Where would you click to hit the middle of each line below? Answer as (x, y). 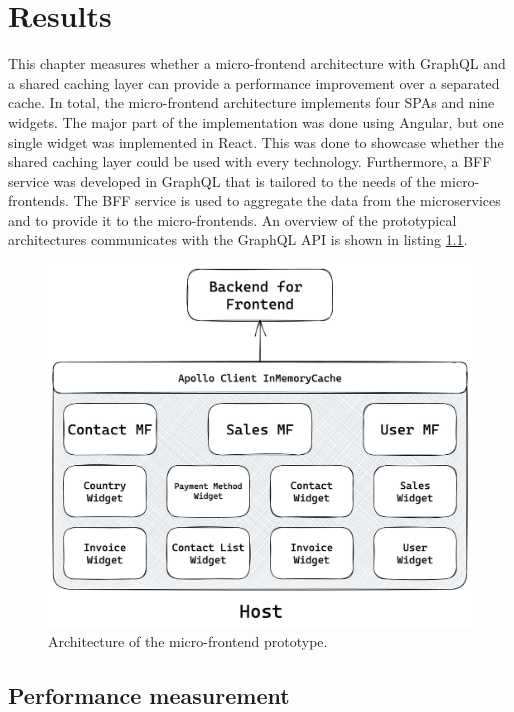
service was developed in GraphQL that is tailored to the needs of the (222, 180)
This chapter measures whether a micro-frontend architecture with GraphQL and (257, 63)
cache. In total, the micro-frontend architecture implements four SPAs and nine (251, 102)
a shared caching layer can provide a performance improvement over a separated (254, 82)
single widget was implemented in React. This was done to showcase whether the (256, 141)
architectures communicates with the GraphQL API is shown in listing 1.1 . (238, 239)
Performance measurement (149, 694)
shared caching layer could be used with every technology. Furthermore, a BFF (250, 161)
